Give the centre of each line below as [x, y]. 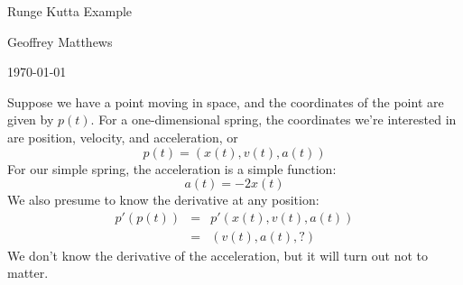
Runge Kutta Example [70, 11]
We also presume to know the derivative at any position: [163, 200]
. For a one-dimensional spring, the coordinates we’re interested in [273, 120]
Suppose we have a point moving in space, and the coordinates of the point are [226, 101]
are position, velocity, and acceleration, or [123, 137]
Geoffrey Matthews [60, 41]
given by [31, 120]
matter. [28, 273]
